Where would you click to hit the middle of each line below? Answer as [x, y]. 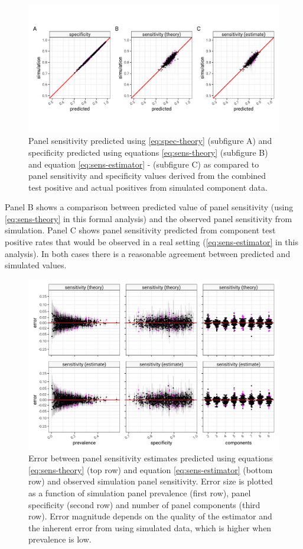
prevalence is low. [60, 539]
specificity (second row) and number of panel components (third [144, 504]
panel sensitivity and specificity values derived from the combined [147, 176]
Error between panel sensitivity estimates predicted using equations [151, 458]
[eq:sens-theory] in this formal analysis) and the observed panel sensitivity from [149, 218]
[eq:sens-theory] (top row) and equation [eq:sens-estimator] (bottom [151, 469]
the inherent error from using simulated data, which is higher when [150, 527]
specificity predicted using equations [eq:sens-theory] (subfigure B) [148, 152]
